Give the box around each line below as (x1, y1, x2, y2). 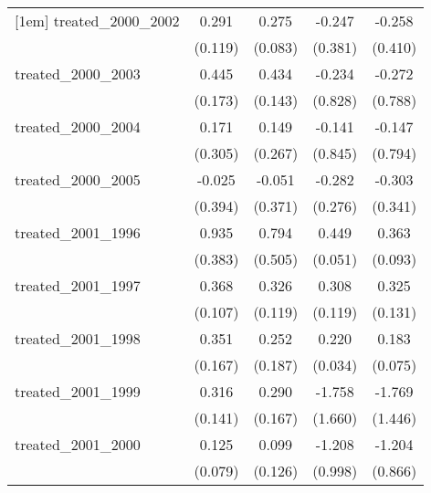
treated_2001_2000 (15, 434, 141, 455)
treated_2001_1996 (15, 222, 141, 243)
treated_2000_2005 (15, 169, 141, 190)
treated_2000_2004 (15, 116, 141, 137)
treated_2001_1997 (15, 275, 141, 296)
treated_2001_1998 (15, 328, 141, 349)
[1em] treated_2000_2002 (15, 10, 180, 31)
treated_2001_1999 (15, 381, 141, 402)
